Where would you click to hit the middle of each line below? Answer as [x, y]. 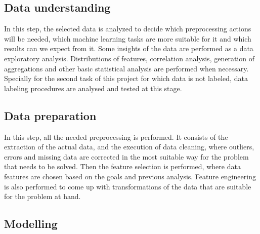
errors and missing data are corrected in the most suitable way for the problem [126, 156]
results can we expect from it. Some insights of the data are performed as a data [129, 48]
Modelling [31, 224]
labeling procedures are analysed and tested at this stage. [93, 88]
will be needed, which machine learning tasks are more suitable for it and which [128, 38]
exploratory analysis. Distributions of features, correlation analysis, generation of [129, 58]
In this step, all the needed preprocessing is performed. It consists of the [116, 136]
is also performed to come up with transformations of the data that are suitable [128, 186]
